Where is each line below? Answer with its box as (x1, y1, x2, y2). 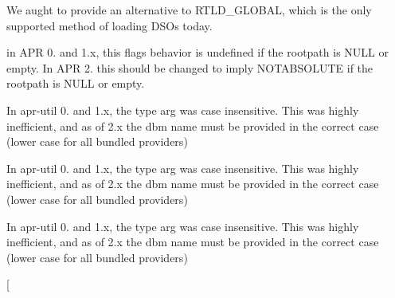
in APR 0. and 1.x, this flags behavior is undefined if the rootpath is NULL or (6, 44, 389, 61)
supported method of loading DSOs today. (6, 17, 213, 33)
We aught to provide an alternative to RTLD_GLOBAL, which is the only (6, 2, 372, 18)
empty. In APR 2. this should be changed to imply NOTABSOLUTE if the (6, 59, 373, 76)
